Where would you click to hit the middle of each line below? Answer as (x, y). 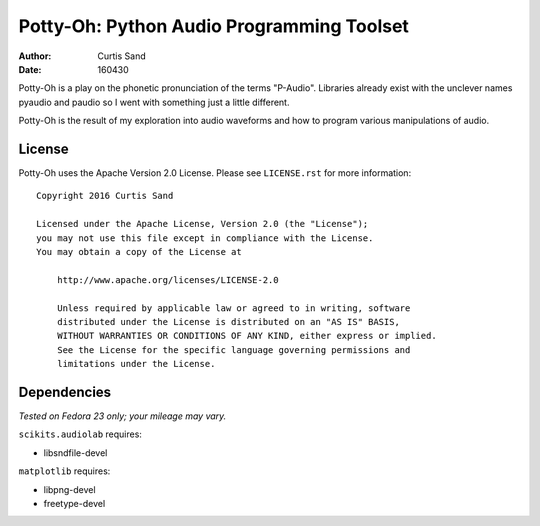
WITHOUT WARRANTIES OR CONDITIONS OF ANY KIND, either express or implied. (246, 336)
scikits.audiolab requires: (80, 434)
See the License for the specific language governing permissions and (233, 349)
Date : (30, 69)
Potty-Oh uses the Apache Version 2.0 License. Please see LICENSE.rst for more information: (215, 173)
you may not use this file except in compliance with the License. (205, 238)
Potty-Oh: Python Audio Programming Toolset (214, 26)
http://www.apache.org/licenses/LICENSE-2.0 (167, 279)
